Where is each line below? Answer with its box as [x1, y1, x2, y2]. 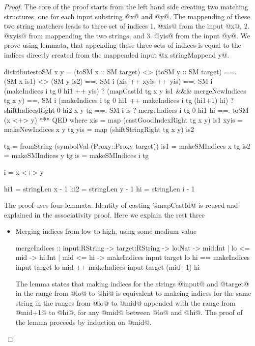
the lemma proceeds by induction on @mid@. [15, 317, 152, 327]
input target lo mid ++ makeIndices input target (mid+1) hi [15, 262, 200, 272]
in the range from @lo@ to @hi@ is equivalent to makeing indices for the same [15, 288, 251, 298]
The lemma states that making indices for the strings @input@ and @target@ [15, 278, 249, 288]
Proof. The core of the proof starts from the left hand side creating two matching [4, 1, 248, 11]
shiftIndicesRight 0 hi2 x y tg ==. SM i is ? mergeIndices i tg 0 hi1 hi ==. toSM [4, 104, 249, 115]
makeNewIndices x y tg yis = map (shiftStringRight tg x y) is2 [4, 124, 194, 134]
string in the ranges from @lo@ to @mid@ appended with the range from [15, 297, 236, 308]
